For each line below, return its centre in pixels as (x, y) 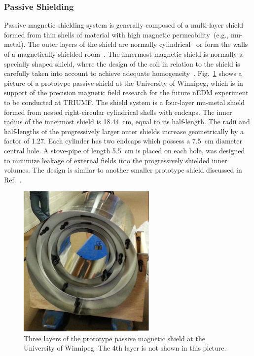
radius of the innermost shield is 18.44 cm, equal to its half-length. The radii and (127, 122)
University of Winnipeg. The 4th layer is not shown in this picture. (125, 348)
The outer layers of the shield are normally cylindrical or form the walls (138, 44)
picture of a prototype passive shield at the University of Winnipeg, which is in (124, 83)
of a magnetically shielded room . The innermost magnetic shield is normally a (124, 54)
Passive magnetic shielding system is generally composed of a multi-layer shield (124, 25)
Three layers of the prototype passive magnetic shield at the (114, 338)
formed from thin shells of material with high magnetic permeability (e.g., (116, 34)
